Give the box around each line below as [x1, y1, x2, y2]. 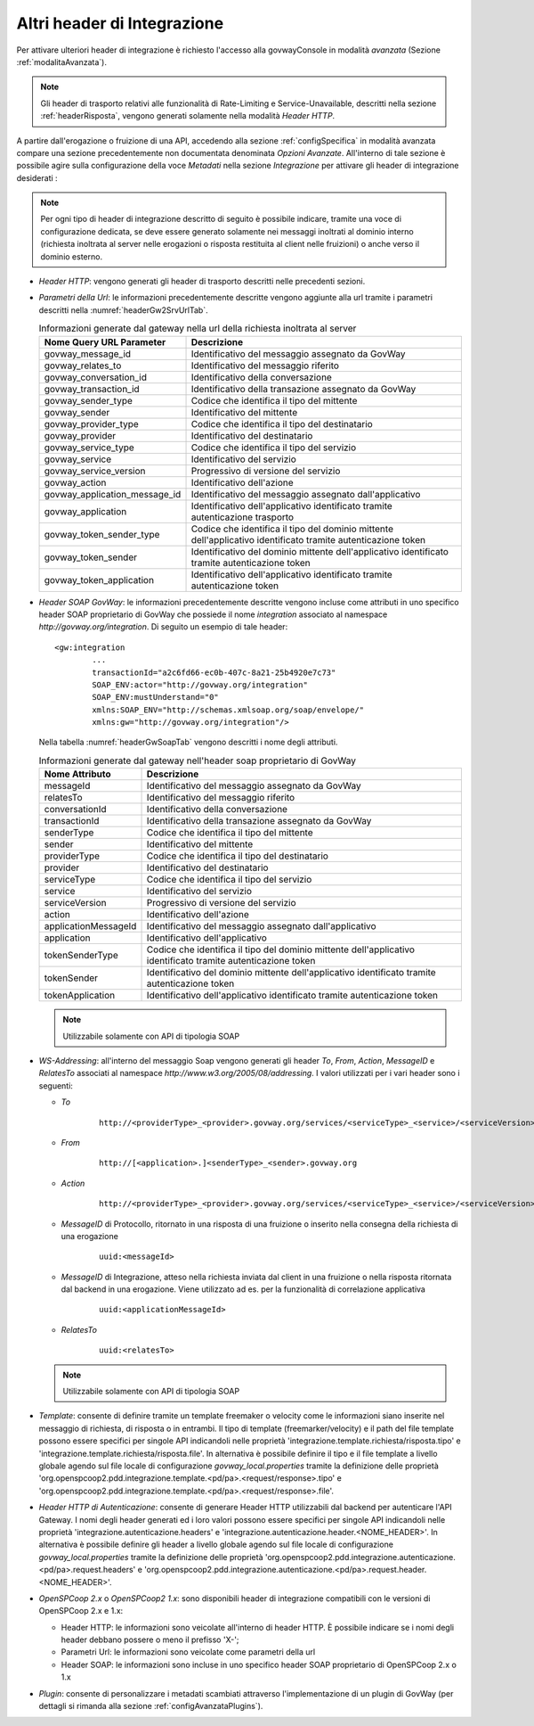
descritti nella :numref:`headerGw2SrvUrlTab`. [38, 304, 208, 316]
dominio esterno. [40, 251, 102, 262]
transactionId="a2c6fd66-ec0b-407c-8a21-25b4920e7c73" [92, 667, 336, 678]
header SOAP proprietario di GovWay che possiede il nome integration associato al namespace [38, 609, 388, 620]
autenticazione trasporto [190, 511, 294, 523]
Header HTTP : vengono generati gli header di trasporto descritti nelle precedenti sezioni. [38, 276, 366, 287]
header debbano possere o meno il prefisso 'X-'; [61, 1634, 239, 1645]
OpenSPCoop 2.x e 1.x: [38, 1606, 124, 1616]
